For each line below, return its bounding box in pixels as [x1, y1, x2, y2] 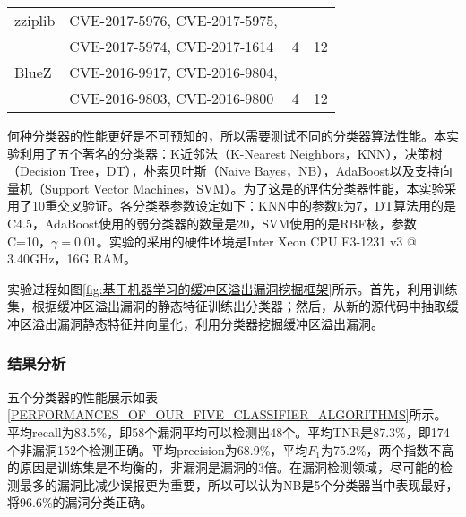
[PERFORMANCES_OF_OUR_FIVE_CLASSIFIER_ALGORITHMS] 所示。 [7, 405, 447, 424]
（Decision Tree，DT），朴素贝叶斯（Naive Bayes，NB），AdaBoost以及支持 [7, 161, 440, 180]
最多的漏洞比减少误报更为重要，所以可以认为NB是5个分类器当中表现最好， [19, 475, 459, 494]
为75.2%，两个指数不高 [321, 440, 454, 459]
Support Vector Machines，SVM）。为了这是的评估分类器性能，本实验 [44, 178, 444, 197]
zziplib [14, 10, 56, 30]
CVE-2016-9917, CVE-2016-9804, [69, 62, 278, 82]
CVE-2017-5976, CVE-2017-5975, [69, 10, 278, 30]
